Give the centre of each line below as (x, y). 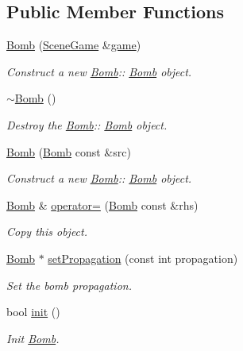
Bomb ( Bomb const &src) (69, 151)
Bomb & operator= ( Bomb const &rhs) (102, 204)
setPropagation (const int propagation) (143, 258)
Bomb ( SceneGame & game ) (74, 45)
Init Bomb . (33, 338)
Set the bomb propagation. (69, 285)
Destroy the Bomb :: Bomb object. (87, 124)
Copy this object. (47, 231)
